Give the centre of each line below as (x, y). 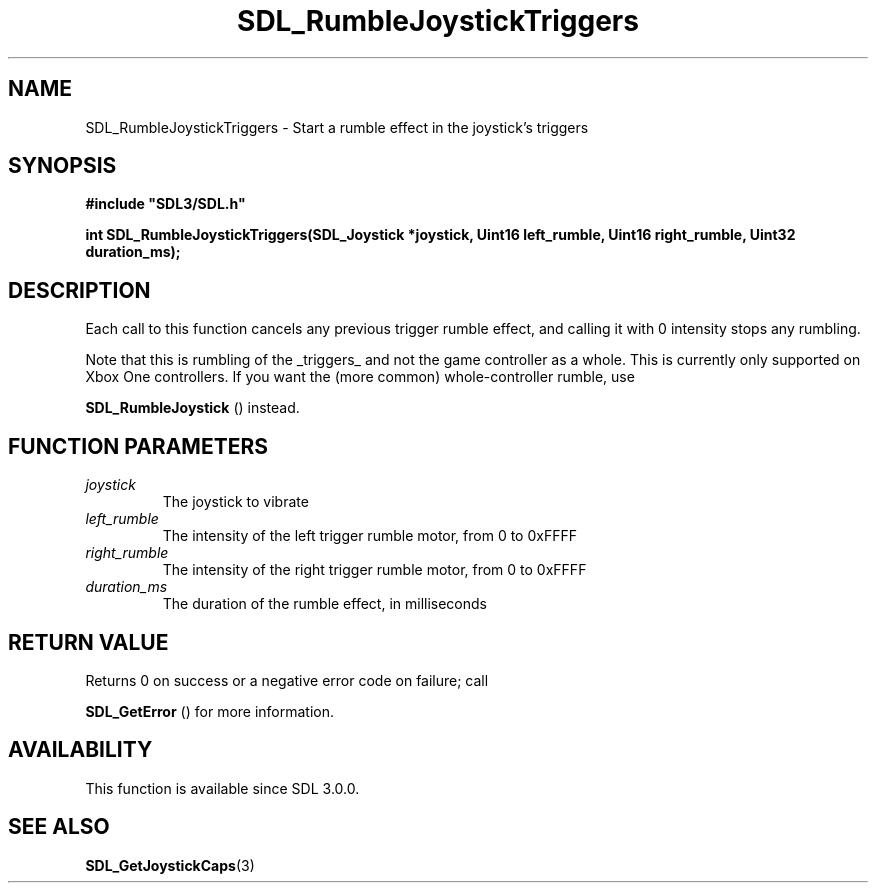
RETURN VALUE (88, 642)
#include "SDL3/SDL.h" (165, 204)
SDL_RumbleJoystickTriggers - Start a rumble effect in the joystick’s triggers (337, 127)
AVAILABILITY (80, 750)
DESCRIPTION (79, 290)
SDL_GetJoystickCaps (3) (170, 865)
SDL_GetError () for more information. (210, 711)
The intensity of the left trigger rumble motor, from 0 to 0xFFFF (369, 536)
